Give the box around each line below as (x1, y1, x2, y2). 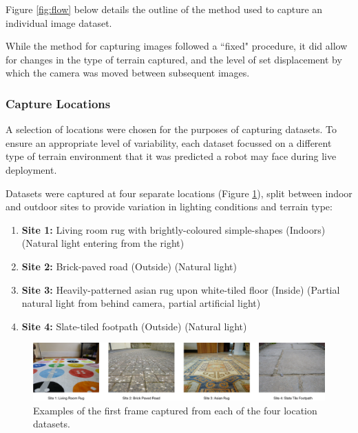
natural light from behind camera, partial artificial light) (21, 296, 261, 310)
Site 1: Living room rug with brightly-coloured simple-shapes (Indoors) (21, 222, 326, 236)
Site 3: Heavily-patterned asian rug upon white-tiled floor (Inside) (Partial (21, 282, 340, 296)
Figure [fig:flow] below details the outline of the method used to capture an (6, 2, 323, 16)
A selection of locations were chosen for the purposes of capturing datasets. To (6, 122, 337, 137)
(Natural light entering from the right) (21, 236, 185, 250)
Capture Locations (6, 94, 111, 112)
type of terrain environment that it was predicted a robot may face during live (6, 149, 337, 163)
